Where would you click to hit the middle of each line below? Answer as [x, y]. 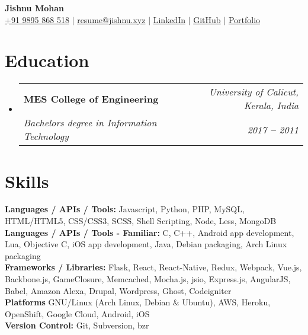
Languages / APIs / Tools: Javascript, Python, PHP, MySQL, [125, 209]
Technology [46, 136]
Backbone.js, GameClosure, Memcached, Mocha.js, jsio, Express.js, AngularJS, [148, 279]
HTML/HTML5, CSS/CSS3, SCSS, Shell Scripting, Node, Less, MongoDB [141, 221]
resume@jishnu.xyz [111, 19]
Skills [27, 181]
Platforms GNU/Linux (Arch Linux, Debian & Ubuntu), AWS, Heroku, [138, 302]
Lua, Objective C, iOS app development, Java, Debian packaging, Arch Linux [146, 244]
